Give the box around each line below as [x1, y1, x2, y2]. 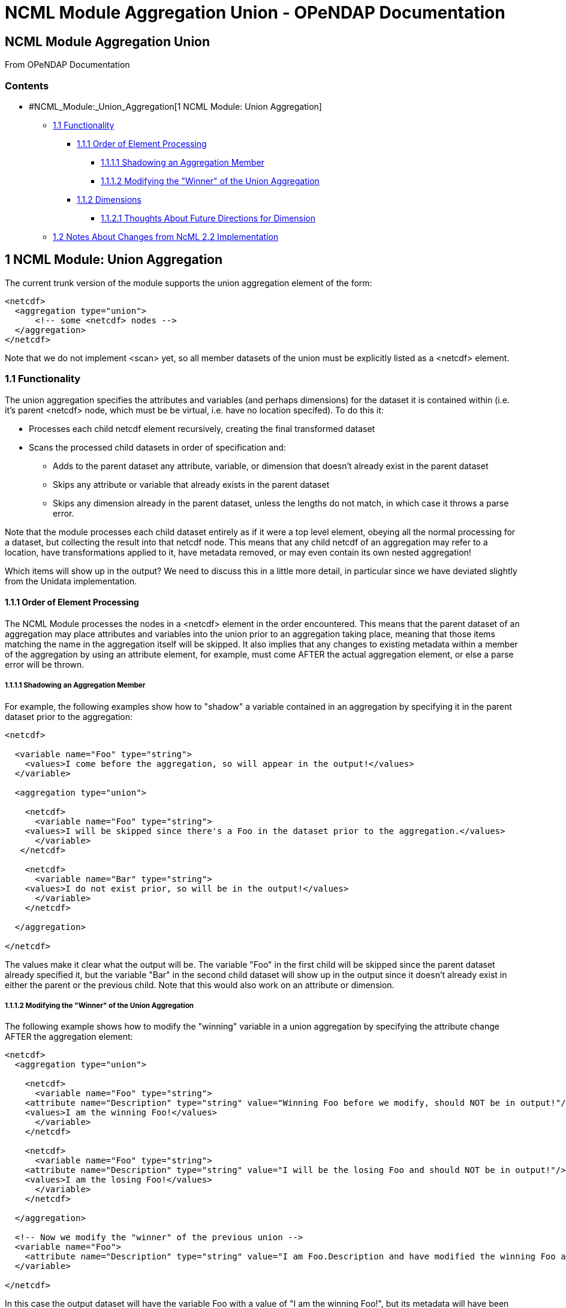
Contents [5, 79, 49, 92]
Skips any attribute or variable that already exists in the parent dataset [53, 479, 330, 490]
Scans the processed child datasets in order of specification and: [29, 442, 286, 452]
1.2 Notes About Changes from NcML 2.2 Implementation [53, 231, 279, 242]
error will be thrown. [5, 659, 85, 670]
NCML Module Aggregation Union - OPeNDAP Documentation [5, 2, 505, 23]
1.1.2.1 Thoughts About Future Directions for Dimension [101, 212, 316, 223]
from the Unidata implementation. [5, 575, 137, 586]
